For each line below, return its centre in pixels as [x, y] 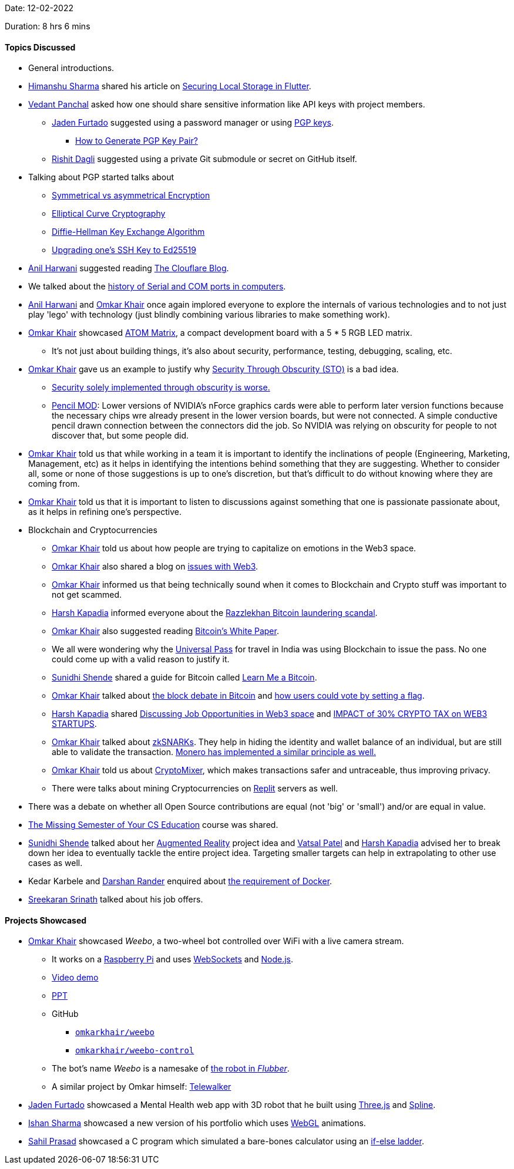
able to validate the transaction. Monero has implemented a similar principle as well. [214, 752]
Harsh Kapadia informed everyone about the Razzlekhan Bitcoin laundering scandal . [215, 613]
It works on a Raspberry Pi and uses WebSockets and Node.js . [173, 959]
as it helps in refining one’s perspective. [105, 512]
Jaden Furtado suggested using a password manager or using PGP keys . [193, 123]
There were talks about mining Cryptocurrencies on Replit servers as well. [195, 789]
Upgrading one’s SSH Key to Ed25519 [124, 250]
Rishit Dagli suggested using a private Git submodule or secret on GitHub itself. [204, 159]
